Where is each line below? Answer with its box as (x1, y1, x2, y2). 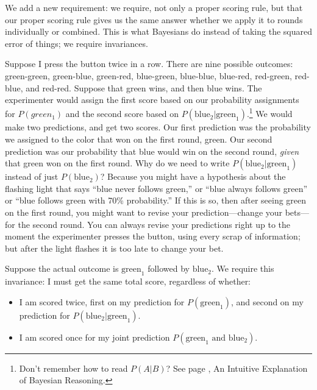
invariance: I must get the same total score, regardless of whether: (5, 275, 251, 288)
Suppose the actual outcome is (5, 262, 119, 275)
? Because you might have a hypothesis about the (100, 170, 286, 183)
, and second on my (230, 295, 304, 308)
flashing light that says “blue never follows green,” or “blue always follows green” (5, 182, 308, 194)
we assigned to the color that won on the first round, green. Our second (5, 133, 272, 145)
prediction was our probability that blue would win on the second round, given (5, 144, 299, 157)
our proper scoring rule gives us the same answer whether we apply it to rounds (5, 13, 303, 26)
